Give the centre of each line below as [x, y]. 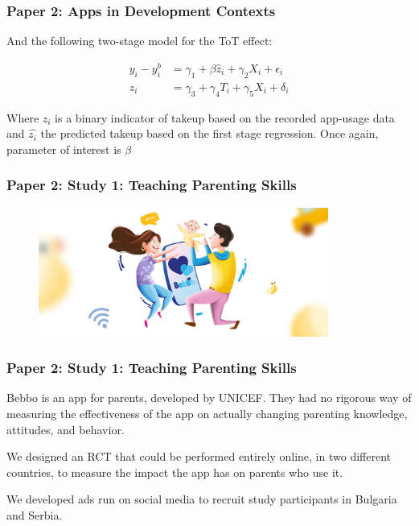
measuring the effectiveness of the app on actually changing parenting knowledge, [207, 413]
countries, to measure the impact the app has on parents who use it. [175, 472]
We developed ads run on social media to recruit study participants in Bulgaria [202, 499]
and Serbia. [35, 514]
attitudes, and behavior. [66, 429]
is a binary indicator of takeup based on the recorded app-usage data [225, 117]
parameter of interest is [64, 149]
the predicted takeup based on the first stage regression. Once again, [209, 133]
